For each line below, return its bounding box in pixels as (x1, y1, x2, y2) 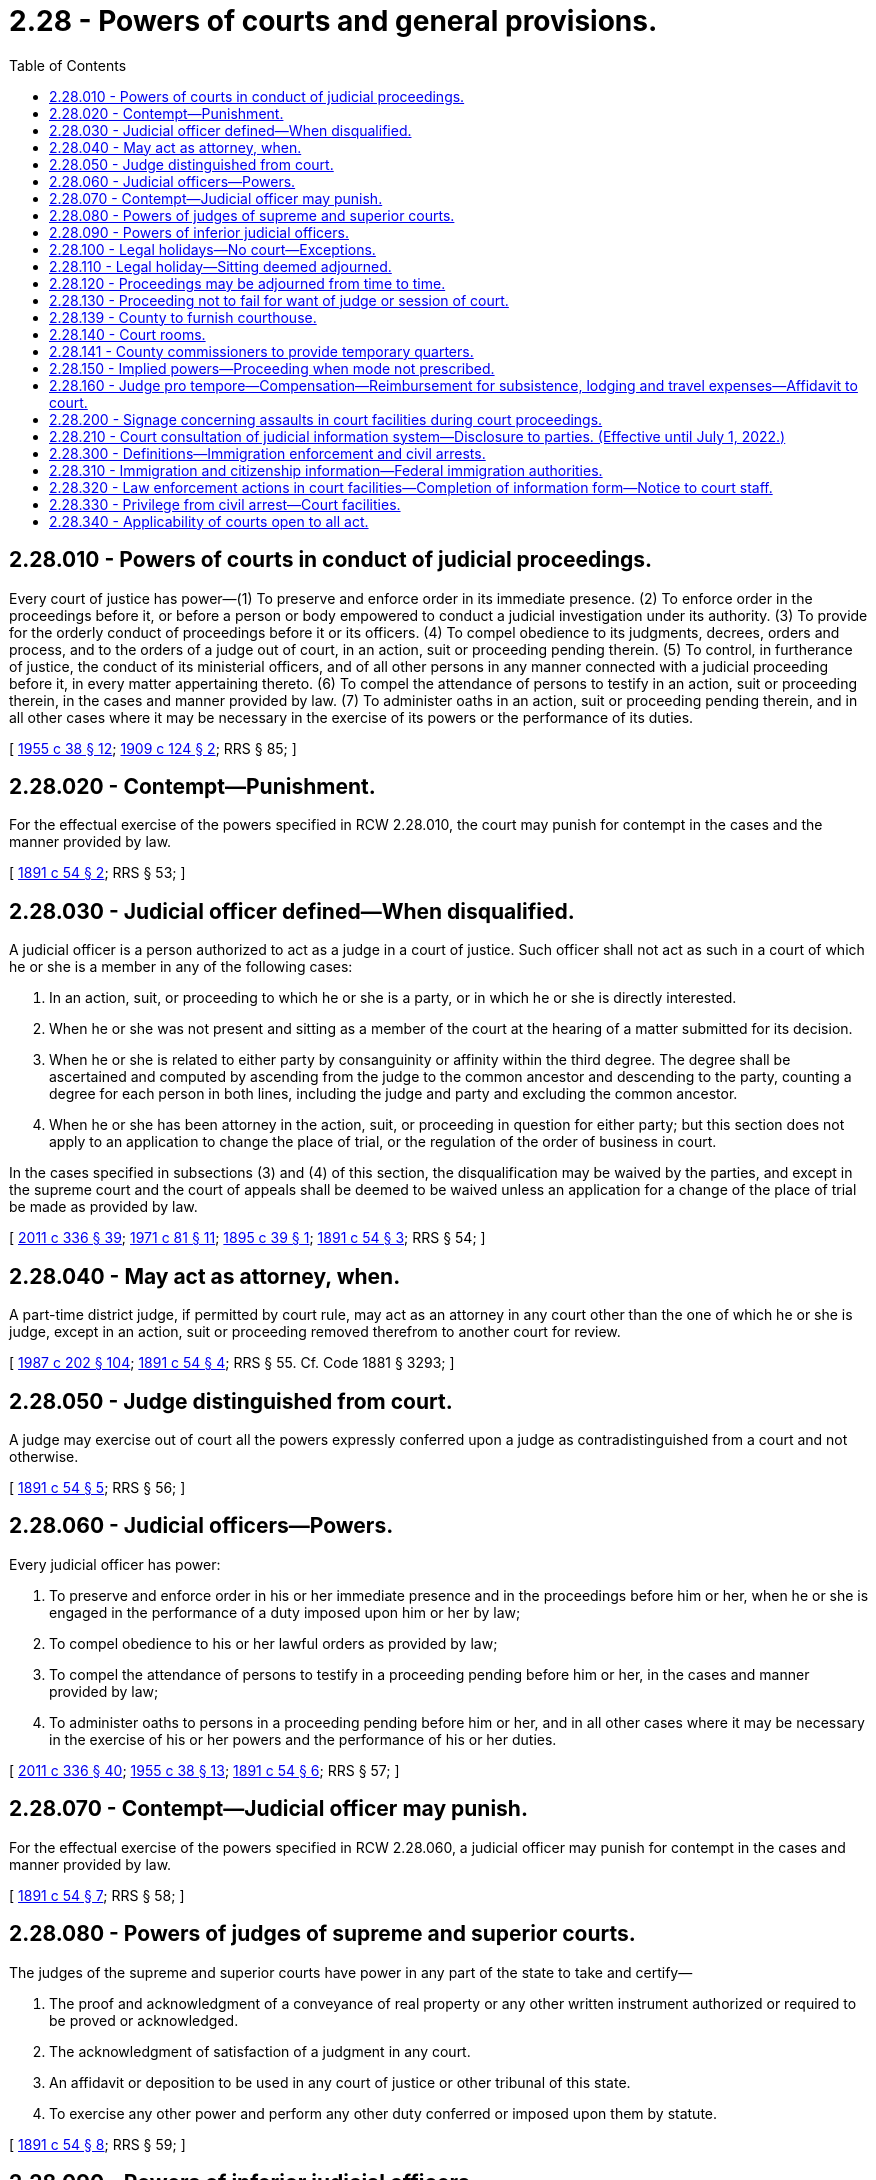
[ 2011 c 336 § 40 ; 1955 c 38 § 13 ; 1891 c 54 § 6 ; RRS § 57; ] (9, 1761, 400, 1779)
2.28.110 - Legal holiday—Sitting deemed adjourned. (49, 257, 392, 275)
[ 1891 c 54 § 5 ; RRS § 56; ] (9, 1478, 186, 1496)
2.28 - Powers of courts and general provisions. (9, 4, 658, 38)
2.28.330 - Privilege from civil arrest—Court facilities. (49, 495, 401, 513)
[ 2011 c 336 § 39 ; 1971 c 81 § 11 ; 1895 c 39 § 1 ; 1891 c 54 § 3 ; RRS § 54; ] (9, 1229, 486, 1247)
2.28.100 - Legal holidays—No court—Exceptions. (49, 240, 376, 258)
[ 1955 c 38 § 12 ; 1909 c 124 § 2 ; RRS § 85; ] (9, 739, 297, 757)
